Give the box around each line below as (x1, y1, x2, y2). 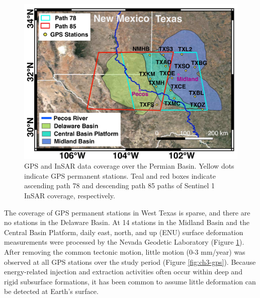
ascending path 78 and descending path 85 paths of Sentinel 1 (24, 180, 215, 191)
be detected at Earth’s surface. (4, 286, 99, 296)
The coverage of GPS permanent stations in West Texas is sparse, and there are (4, 207, 250, 217)
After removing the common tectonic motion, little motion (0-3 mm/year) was (4, 246, 245, 257)
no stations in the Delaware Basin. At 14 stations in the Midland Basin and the (4, 217, 249, 228)
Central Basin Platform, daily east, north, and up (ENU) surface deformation (4, 227, 243, 237)
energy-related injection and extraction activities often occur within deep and (4, 266, 242, 277)
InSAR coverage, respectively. (24, 190, 115, 201)
